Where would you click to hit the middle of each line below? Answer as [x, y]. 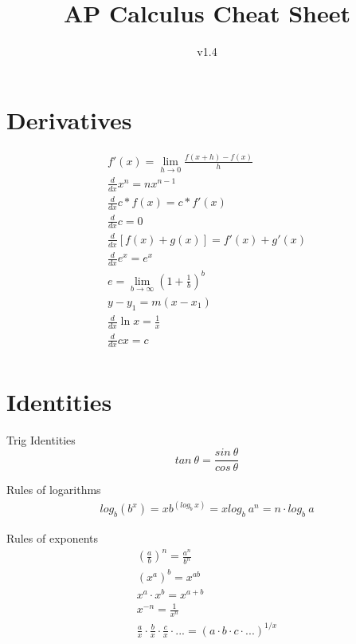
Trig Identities [41, 439]
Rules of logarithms [54, 490]
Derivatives [69, 119]
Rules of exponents [53, 538]
